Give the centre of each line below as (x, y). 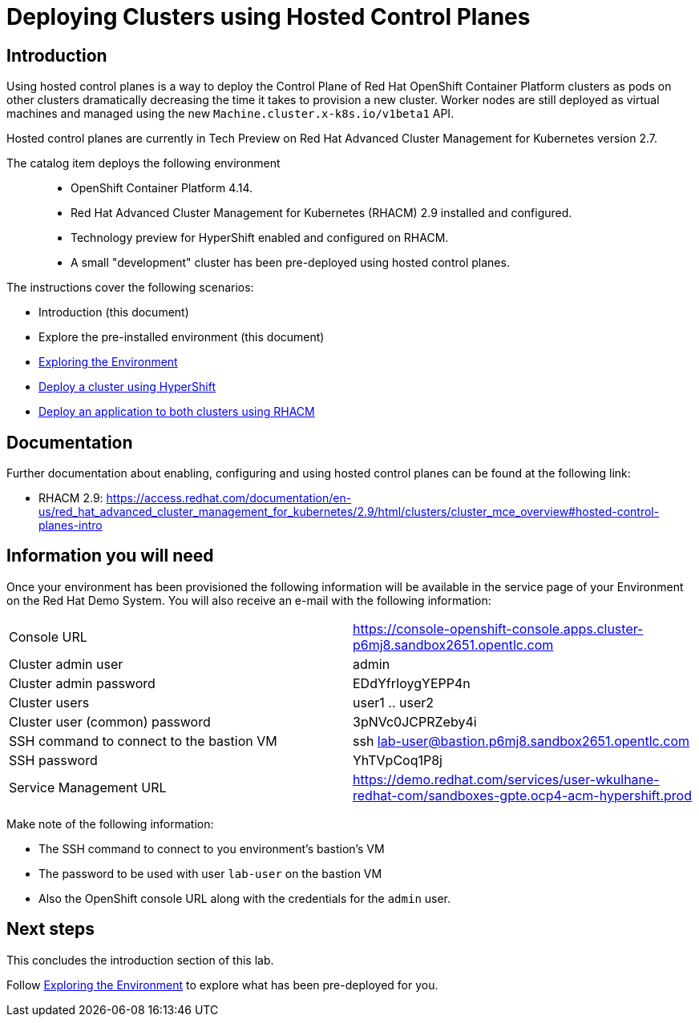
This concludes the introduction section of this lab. (140, 960)
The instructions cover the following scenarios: (130, 288)
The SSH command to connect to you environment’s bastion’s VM (212, 848)
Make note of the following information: (110, 824)
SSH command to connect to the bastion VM (143, 741)
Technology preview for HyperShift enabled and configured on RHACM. (260, 238)
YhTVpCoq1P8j (398, 760)
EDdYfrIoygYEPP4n (412, 683)
